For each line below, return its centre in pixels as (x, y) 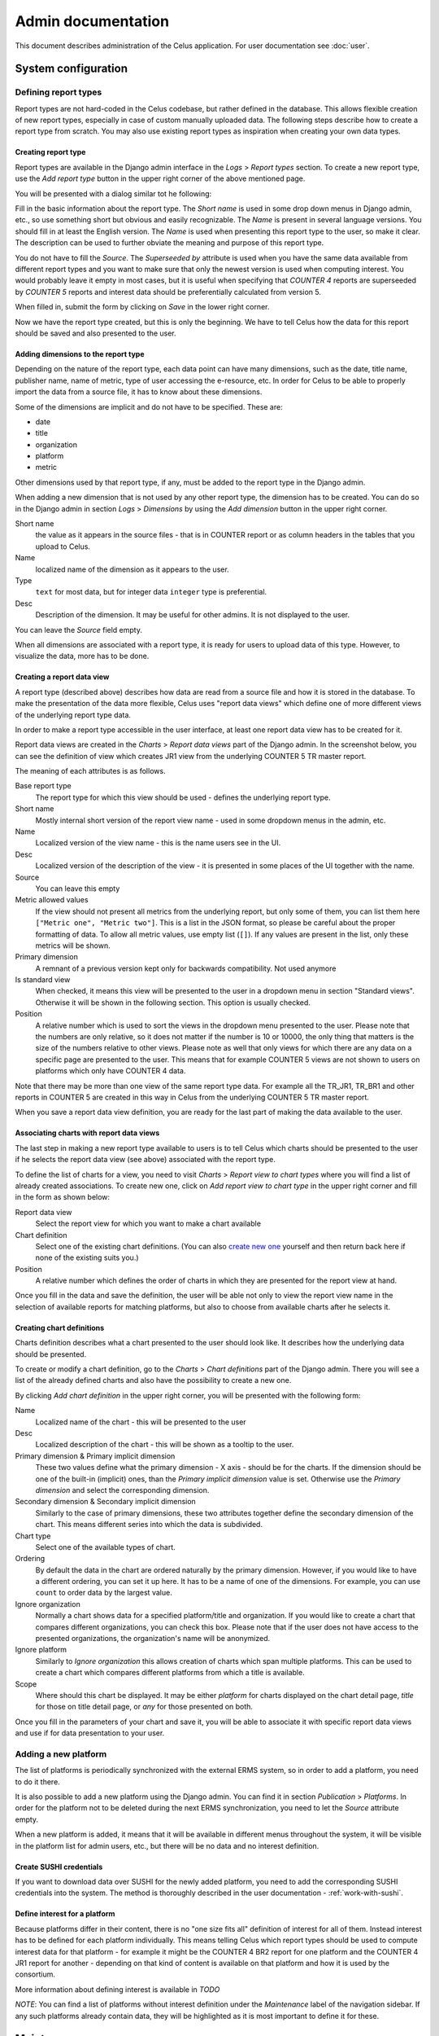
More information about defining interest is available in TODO (117, 1989)
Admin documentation (92, 21)
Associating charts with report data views (87, 1133)
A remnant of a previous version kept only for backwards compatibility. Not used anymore (186, 968)
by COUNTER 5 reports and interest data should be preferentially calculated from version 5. (168, 292)
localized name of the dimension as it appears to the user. (132, 569)
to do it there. (37, 1781)
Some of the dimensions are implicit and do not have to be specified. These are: (149, 406)
